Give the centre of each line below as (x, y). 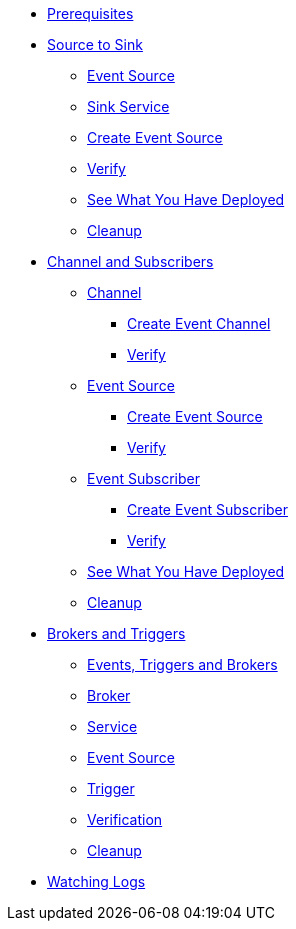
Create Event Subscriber (207, 509)
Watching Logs (96, 881)
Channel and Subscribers (130, 261)
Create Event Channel (199, 323)
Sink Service (128, 106)
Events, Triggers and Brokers (182, 664)
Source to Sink (95, 44)
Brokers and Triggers (116, 633)
